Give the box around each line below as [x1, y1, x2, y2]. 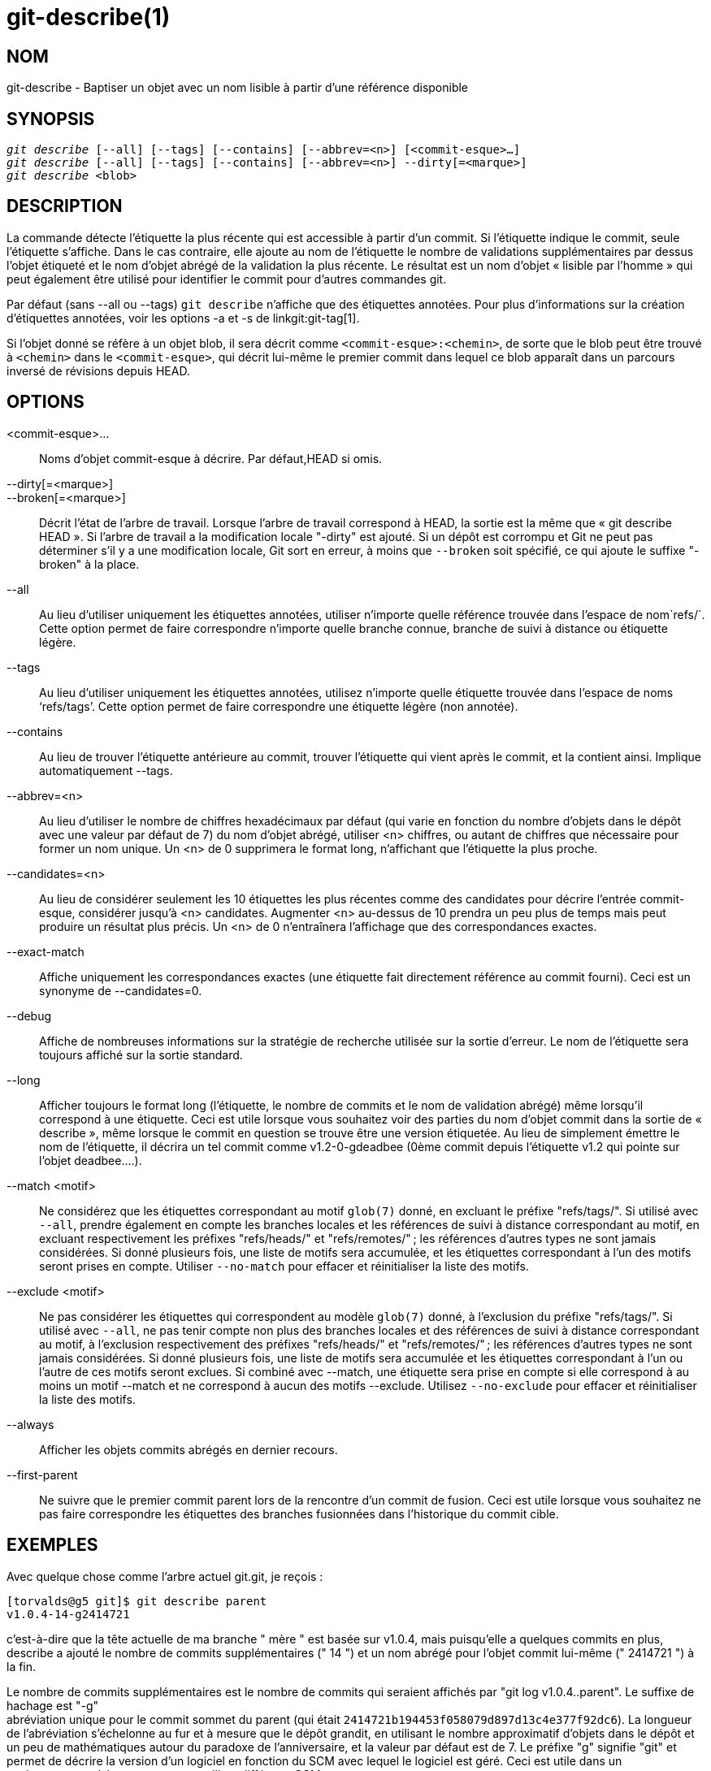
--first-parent [7, 1467, 78, 1482]
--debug [7, 1008, 52, 1023]
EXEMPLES [7, 1535, 98, 1556]
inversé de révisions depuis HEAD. [7, 363, 190, 378]
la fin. [7, 1659, 37, 1674]
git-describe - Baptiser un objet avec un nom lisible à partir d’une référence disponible [7, 80, 469, 95]
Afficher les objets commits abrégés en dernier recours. [39, 1442, 338, 1457]
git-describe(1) [7, 3, 171, 31]
